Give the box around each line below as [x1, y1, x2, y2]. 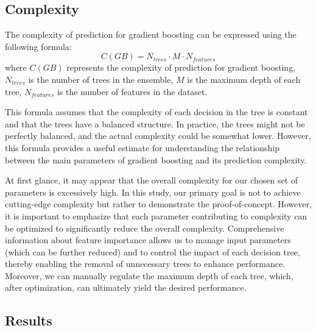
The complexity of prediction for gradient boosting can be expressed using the [5, 28, 297, 41]
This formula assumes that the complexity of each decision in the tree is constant [5, 105, 308, 118]
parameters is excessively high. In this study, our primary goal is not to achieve [5, 185, 301, 198]
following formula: [5, 40, 72, 52]
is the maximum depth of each [187, 73, 301, 85]
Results [5, 311, 52, 330]
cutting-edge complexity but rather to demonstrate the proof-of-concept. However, [5, 198, 312, 210]
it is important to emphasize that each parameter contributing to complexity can [5, 209, 307, 222]
